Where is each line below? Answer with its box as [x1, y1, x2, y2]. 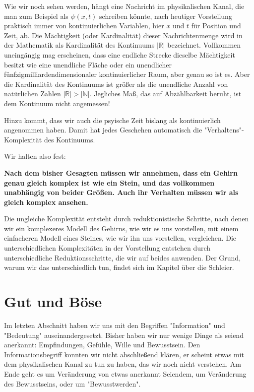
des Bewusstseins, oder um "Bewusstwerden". [4, 378, 141, 389]
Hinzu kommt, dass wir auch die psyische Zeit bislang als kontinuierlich [4, 115, 221, 125]
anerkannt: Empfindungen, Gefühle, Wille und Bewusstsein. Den [4, 339, 200, 350]
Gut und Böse [4, 291, 102, 312]
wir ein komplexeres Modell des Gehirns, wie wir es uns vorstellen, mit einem [4, 223, 239, 233]
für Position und [191, 20, 241, 31]
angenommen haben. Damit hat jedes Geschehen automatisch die [4, 125, 202, 135]
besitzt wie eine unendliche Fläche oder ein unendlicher [4, 59, 172, 69]
